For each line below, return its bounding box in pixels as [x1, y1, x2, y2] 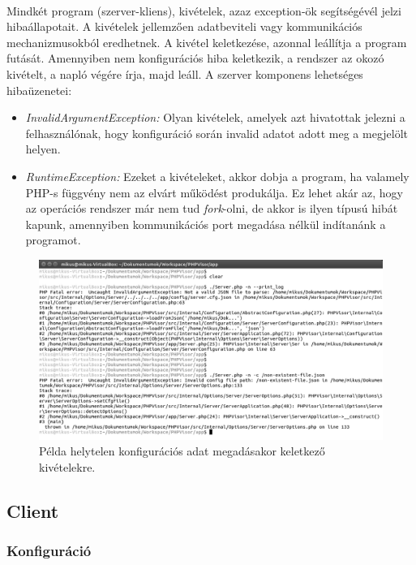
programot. [25, 231, 81, 248]
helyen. [25, 140, 61, 157]
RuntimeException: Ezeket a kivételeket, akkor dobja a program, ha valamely [25, 167, 410, 184]
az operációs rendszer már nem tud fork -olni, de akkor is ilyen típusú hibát [25, 200, 398, 217]
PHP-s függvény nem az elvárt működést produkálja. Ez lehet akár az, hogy [25, 183, 403, 201]
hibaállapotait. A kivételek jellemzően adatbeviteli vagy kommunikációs [6, 18, 362, 35]
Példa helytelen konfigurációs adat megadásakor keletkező [39, 442, 325, 459]
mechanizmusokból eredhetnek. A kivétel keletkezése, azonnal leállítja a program [6, 33, 407, 50]
